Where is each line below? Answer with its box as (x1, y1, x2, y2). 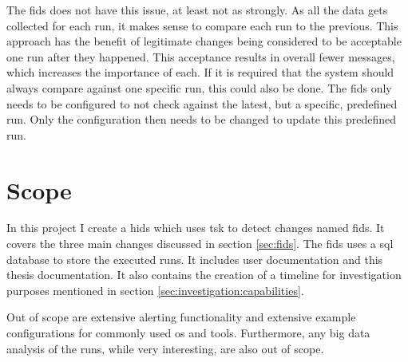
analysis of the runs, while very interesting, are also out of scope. (6, 340, 324, 356)
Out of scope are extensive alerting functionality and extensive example (6, 309, 356, 325)
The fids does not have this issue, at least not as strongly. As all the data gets (6, 2, 388, 18)
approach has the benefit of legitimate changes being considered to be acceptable (6, 33, 402, 49)
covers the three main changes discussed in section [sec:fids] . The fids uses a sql (6, 235, 394, 252)
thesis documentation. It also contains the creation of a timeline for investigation (6, 266, 402, 283)
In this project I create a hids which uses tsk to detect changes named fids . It (6, 219, 385, 236)
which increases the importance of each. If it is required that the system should (6, 64, 394, 81)
